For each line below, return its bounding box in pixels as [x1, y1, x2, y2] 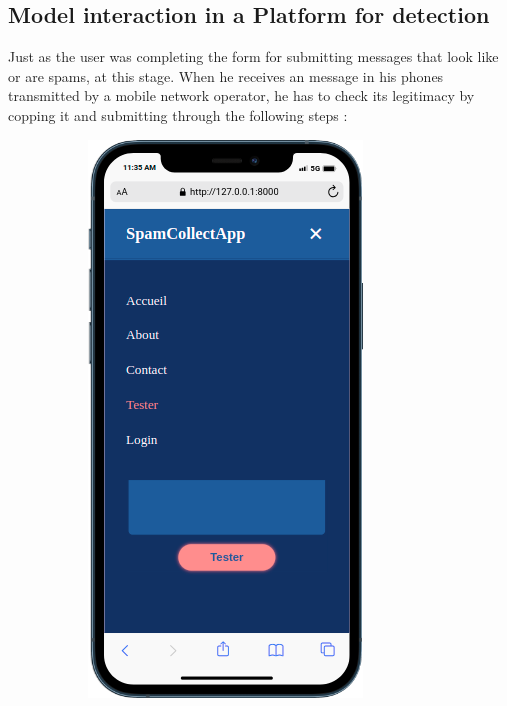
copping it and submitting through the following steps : [8, 104, 348, 125]
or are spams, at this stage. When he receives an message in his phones [8, 65, 444, 86]
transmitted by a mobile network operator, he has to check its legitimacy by [8, 85, 475, 106]
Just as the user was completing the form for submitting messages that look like [8, 46, 499, 67]
